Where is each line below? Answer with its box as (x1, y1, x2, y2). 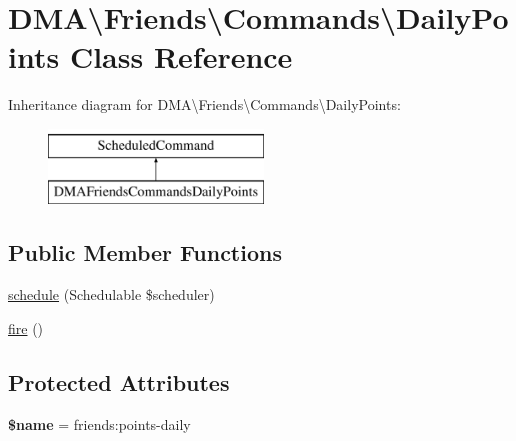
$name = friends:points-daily (8, 413, 191, 434)
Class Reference (69, 36, 293, 77)
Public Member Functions (8, 237, 282, 268)
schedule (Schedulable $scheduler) (8, 284, 215, 305)
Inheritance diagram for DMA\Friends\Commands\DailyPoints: (8, 94, 401, 115)
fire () (8, 317, 44, 338)
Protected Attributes (8, 366, 230, 397)
